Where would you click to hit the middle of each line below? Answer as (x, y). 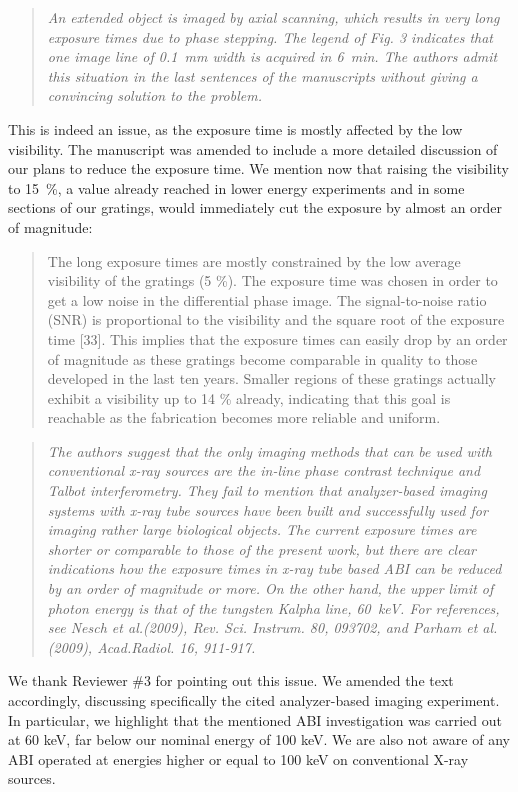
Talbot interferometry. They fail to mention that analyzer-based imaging (267, 490)
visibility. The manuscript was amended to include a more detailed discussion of (253, 148)
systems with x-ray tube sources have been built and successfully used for (267, 509)
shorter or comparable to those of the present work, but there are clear (261, 548)
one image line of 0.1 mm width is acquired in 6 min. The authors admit (272, 56)
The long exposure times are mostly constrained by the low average (254, 260)
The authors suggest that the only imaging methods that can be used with (270, 450)
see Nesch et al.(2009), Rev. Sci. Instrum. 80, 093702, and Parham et (262, 627)
